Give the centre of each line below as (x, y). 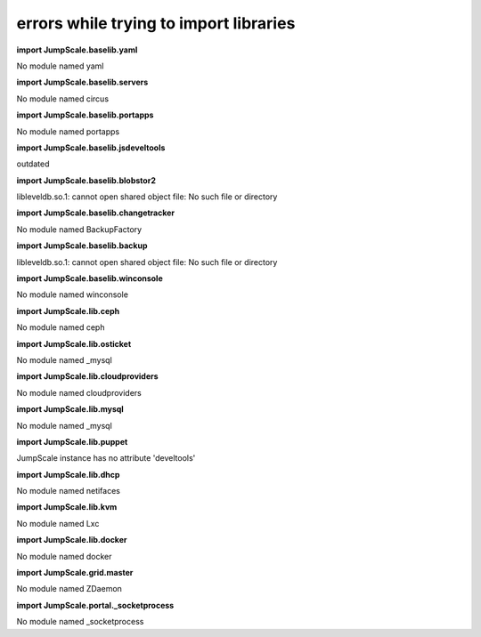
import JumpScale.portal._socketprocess (95, 605)
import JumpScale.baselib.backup (82, 246)
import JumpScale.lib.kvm (67, 507)
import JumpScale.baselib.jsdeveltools (91, 148)
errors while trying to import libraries (156, 23)
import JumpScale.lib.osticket (74, 343)
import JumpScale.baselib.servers (82, 82)
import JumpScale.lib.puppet (72, 441)
